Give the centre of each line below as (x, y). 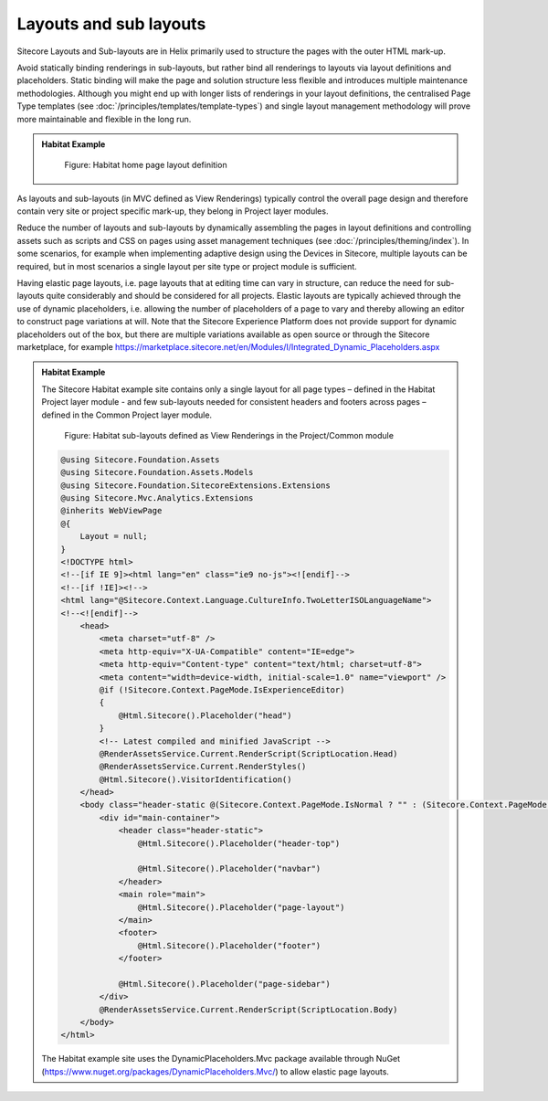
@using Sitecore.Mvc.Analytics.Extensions (157, 498)
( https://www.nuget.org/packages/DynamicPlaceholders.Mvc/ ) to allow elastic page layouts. (216, 1071)
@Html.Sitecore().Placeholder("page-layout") (241, 907)
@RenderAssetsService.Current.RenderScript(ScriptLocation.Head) (248, 753)
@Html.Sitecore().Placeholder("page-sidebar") (224, 984)
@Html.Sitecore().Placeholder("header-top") (239, 843)
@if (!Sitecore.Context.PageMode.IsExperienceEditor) (222, 689)
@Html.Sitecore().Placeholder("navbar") (229, 869)
